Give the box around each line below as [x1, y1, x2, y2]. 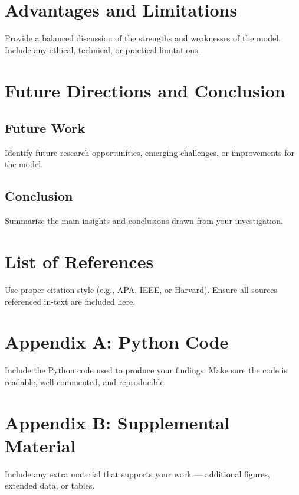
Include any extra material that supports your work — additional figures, [5, 467, 270, 480]
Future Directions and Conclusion [5, 78, 285, 102]
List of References [5, 249, 154, 273]
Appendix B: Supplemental [5, 410, 230, 434]
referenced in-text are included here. [5, 295, 136, 307]
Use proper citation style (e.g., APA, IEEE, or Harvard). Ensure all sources [5, 284, 278, 295]
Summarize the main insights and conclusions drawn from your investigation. [5, 214, 283, 227]
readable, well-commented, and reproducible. [5, 375, 166, 387]
